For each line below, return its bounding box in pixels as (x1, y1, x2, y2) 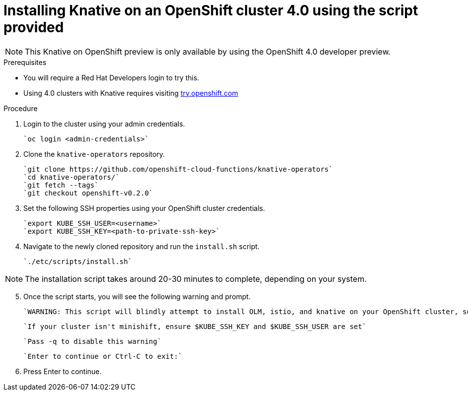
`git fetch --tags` (23, 181, 99, 189)
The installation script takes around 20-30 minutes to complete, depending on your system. (25, 273, 367, 284)
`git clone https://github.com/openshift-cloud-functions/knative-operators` (23, 165, 333, 173)
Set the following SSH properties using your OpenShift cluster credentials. (23, 203, 265, 212)
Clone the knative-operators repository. (23, 149, 165, 158)
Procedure (3, 104, 38, 113)
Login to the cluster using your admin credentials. (23, 119, 185, 128)
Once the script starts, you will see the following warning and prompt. (23, 292, 251, 301)
